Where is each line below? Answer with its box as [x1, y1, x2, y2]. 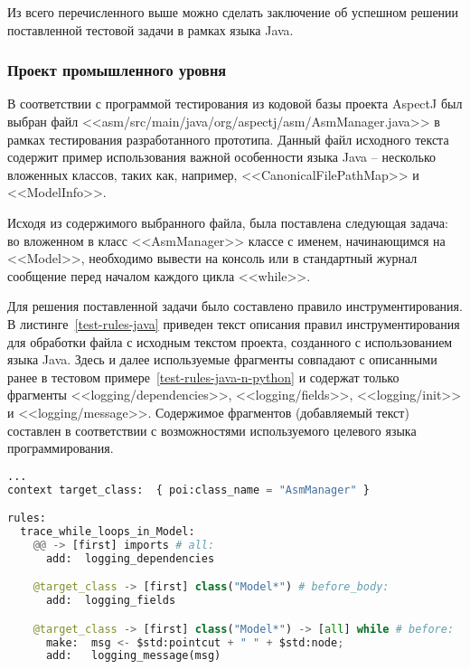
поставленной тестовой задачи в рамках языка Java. [7, 20, 294, 39]
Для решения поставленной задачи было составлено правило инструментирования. [7, 297, 463, 316]
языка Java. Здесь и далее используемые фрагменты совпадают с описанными [7, 350, 437, 369]
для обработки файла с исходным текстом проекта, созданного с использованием [7, 332, 453, 351]
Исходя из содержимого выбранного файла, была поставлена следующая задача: [7, 212, 448, 231]
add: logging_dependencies [45, 551, 215, 565]
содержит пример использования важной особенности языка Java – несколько [7, 147, 437, 166]
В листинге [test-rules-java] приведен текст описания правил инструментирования [7, 314, 460, 333]
